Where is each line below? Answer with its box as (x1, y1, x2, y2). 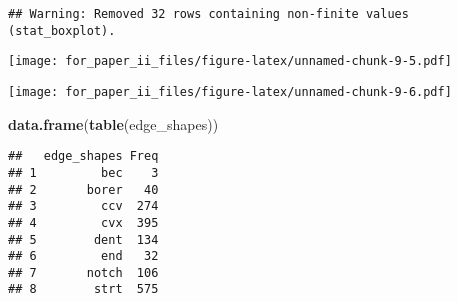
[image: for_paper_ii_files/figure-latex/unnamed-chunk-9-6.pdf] (8, 84, 452, 99)
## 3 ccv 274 (8, 199, 159, 214)
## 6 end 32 (8, 249, 159, 264)
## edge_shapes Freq (8, 149, 159, 164)
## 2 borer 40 (8, 182, 159, 197)
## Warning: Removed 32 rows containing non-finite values (8, 7, 409, 21)
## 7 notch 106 (8, 265, 159, 280)
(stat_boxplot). (8, 23, 116, 38)
